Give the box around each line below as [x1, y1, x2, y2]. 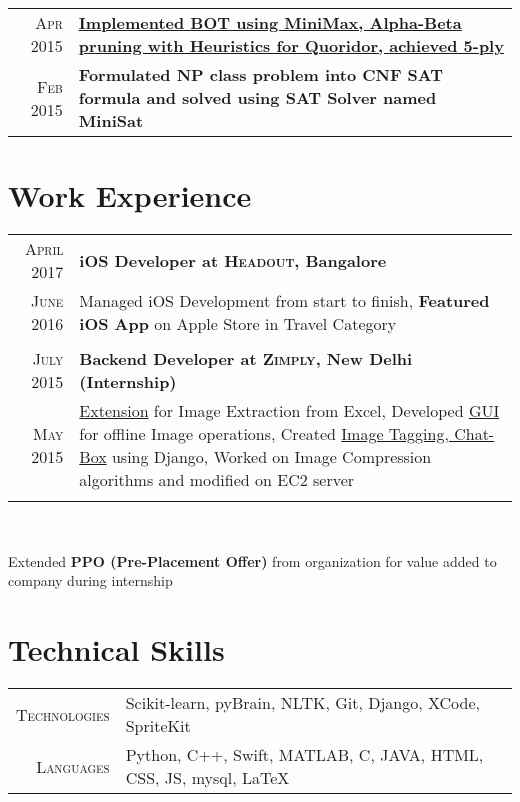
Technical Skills [8, 629, 225, 670]
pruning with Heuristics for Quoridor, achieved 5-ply [78, 34, 504, 57]
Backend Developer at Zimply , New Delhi [79, 347, 413, 371]
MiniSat [78, 109, 144, 132]
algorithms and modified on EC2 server [79, 468, 355, 492]
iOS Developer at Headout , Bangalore [79, 248, 387, 272]
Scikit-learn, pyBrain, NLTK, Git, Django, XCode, [125, 691, 480, 715]
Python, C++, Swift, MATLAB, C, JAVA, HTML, [125, 743, 484, 767]
